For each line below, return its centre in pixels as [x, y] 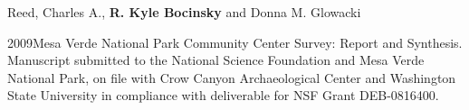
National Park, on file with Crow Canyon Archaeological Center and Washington [232, 77]
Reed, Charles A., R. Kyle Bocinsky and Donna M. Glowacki [184, 12]
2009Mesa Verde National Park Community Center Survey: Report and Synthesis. [235, 42]
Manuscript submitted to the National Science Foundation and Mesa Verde [216, 60]
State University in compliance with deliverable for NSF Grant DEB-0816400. [223, 95]
